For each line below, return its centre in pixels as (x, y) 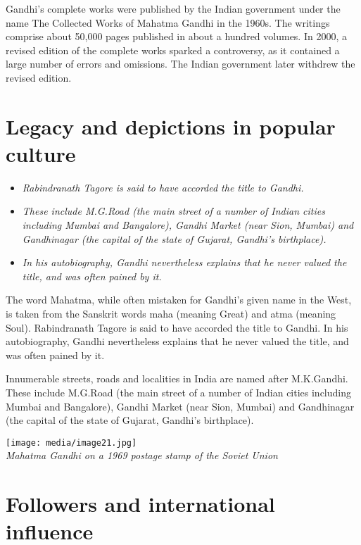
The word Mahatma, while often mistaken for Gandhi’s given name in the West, (179, 300)
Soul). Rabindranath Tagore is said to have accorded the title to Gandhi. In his (177, 327)
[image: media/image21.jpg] (71, 443)
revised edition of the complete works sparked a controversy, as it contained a (173, 50)
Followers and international (140, 504)
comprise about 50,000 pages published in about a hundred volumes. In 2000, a (176, 36)
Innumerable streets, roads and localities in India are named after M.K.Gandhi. (177, 378)
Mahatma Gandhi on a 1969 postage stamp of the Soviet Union (142, 455)
